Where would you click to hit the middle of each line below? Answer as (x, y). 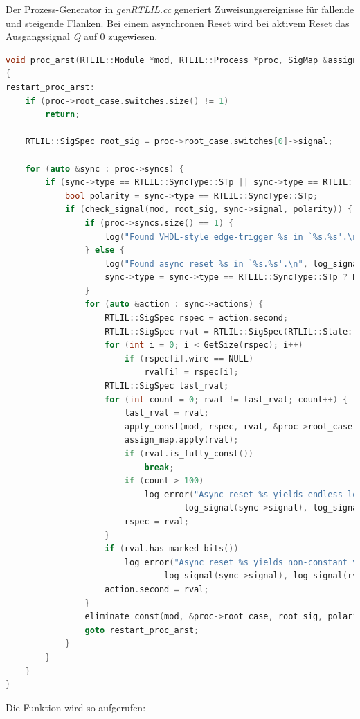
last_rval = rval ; (166, 413)
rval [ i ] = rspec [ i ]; (191, 372)
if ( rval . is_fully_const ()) (189, 454)
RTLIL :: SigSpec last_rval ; (167, 386)
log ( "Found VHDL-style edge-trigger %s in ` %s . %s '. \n (231, 237)
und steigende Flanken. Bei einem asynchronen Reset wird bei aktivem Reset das (178, 23)
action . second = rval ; (157, 589)
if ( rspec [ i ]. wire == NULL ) (189, 358)
